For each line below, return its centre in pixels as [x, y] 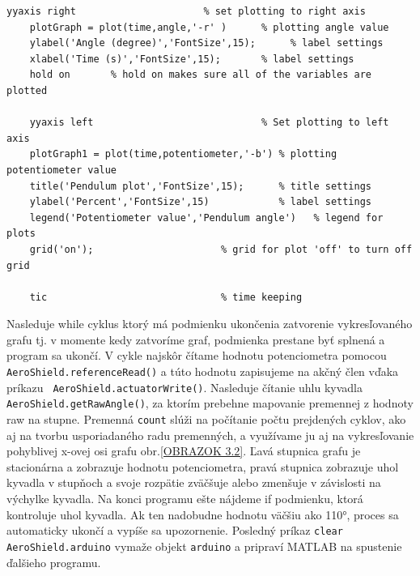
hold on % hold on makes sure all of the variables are [201, 75]
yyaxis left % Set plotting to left [209, 123]
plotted [27, 90]
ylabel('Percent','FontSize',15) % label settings [201, 202]
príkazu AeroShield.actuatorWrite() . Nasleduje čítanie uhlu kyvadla [185, 387]
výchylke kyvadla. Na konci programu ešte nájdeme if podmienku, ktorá [185, 499]
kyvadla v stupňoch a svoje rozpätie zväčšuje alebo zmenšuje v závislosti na [194, 482]
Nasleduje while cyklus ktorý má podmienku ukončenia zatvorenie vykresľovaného [210, 324]
